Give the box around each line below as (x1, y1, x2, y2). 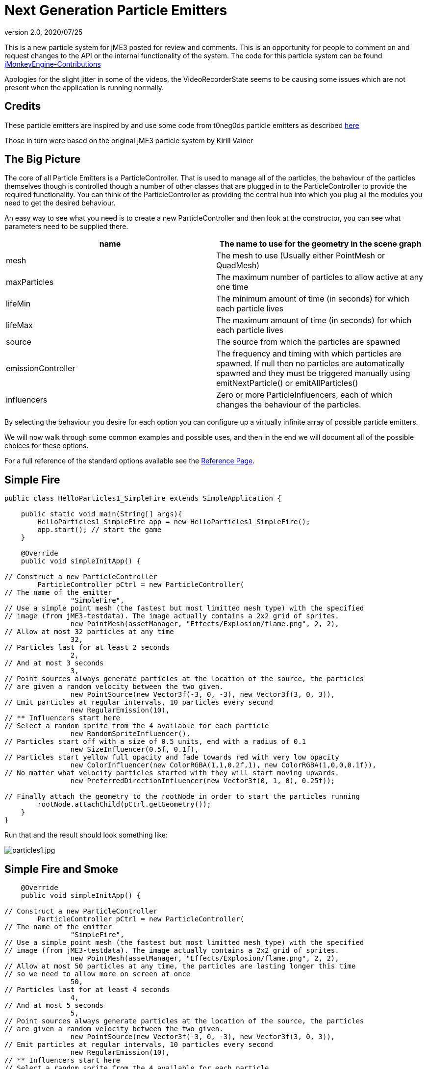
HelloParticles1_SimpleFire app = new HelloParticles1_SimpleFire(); (37, 518, 310, 526)
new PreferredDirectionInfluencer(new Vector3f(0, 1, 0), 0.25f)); (70, 777, 335, 785)
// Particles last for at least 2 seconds (4, 643, 170, 652)
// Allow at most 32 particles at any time (4, 628, 174, 636)
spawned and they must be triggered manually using (216, 368, 410, 379)
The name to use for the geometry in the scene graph (219, 239, 422, 249)
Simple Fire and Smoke (4, 863, 119, 875)
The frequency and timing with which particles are (216, 349, 402, 359)
